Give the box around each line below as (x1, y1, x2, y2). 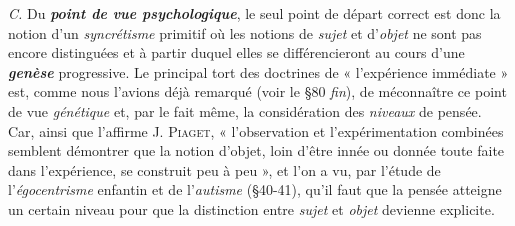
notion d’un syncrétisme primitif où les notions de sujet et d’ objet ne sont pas (8, 22, 482, 43)
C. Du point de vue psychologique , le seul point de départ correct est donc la (8, 3, 501, 23)
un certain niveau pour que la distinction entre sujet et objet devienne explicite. (8, 198, 495, 219)
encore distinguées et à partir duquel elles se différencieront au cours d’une (8, 42, 465, 63)
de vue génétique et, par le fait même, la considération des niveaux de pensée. (8, 100, 482, 121)
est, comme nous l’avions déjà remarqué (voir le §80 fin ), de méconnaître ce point (8, 81, 507, 102)
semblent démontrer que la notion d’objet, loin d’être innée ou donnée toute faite (8, 140, 505, 161)
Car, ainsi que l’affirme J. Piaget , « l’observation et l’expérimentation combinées (8, 120, 504, 141)
